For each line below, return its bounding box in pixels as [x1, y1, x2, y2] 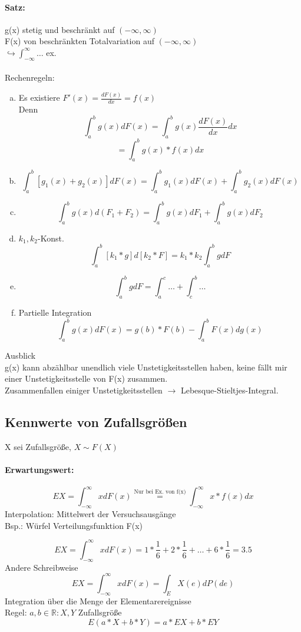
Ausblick [5, 349, 36, 361]
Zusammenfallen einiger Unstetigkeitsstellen [5, 383, 163, 396]
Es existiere [18, 91, 60, 104]
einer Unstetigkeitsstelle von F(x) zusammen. [5, 372, 168, 385]
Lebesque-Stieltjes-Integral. [180, 383, 279, 396]
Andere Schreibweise [5, 561, 78, 573]
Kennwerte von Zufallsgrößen [5, 412, 187, 431]
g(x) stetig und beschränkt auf [5, 23, 115, 35]
